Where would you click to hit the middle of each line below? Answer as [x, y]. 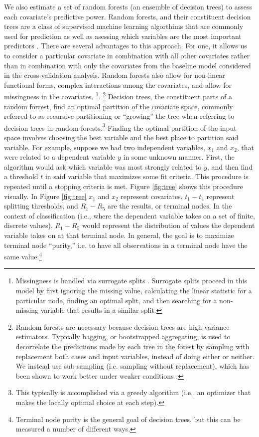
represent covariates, [152, 196]
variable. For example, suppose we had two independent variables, [105, 147]
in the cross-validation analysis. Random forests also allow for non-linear [115, 75]
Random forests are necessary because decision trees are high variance [123, 327]
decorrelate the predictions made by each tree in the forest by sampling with [132, 346]
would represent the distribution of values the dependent [168, 225]
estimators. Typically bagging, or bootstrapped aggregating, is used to [123, 336]
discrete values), [28, 225]
